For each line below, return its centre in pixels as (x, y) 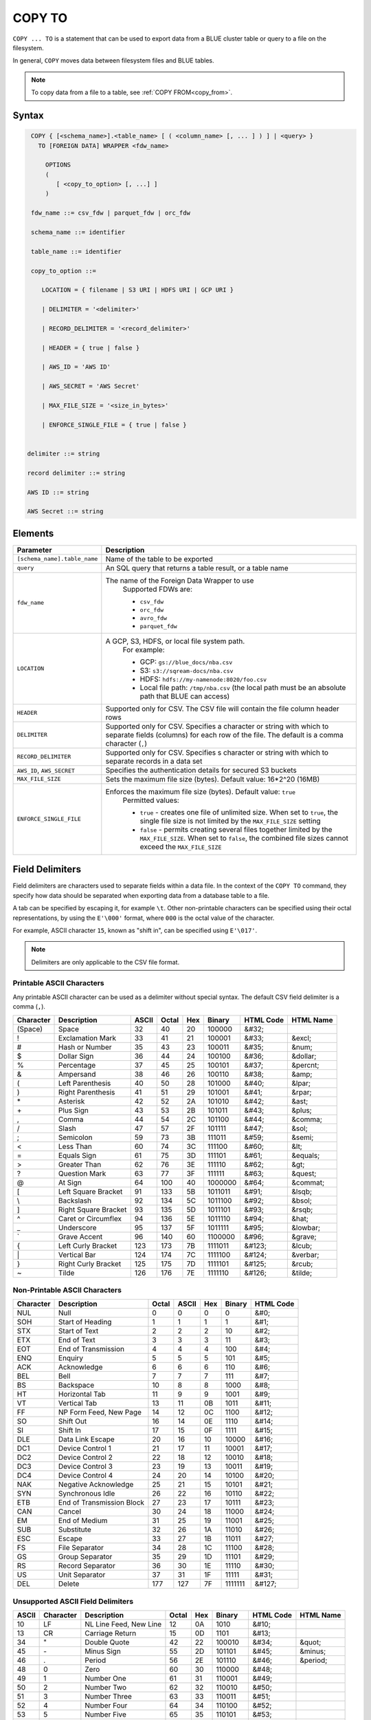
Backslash (75, 1201)
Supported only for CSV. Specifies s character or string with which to (217, 752)
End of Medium (83, 1520)
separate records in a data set (154, 761)
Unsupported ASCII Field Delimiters (73, 1601)
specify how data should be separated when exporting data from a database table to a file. (141, 895)
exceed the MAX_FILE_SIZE (181, 846)
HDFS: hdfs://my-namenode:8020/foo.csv (203, 679)
